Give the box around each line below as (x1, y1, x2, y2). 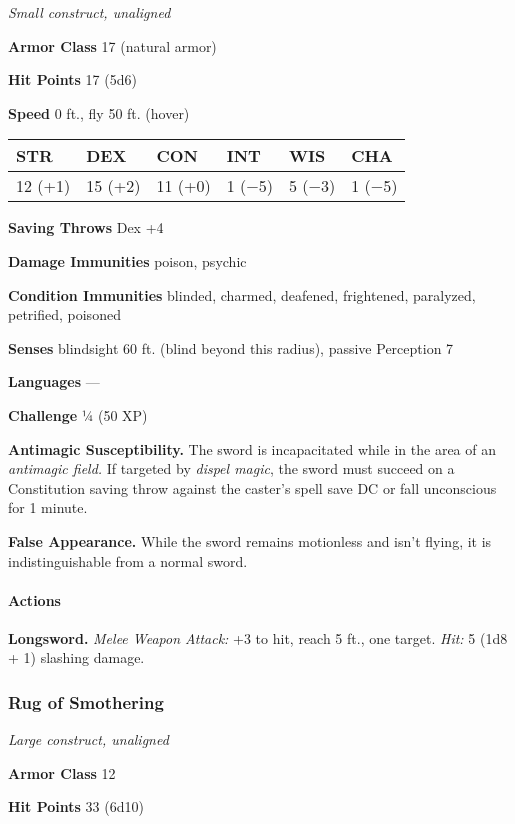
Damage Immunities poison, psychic (8, 250, 247, 271)
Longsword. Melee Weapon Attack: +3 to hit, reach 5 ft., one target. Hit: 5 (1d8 (8, 627, 508, 648)
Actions (8, 589, 61, 610)
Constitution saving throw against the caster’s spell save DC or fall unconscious (8, 477, 497, 498)
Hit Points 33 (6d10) (8, 796, 144, 817)
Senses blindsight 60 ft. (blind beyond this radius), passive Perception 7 (8, 337, 454, 358)
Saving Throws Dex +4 (8, 217, 164, 238)
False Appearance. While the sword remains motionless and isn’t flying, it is (8, 530, 492, 551)
